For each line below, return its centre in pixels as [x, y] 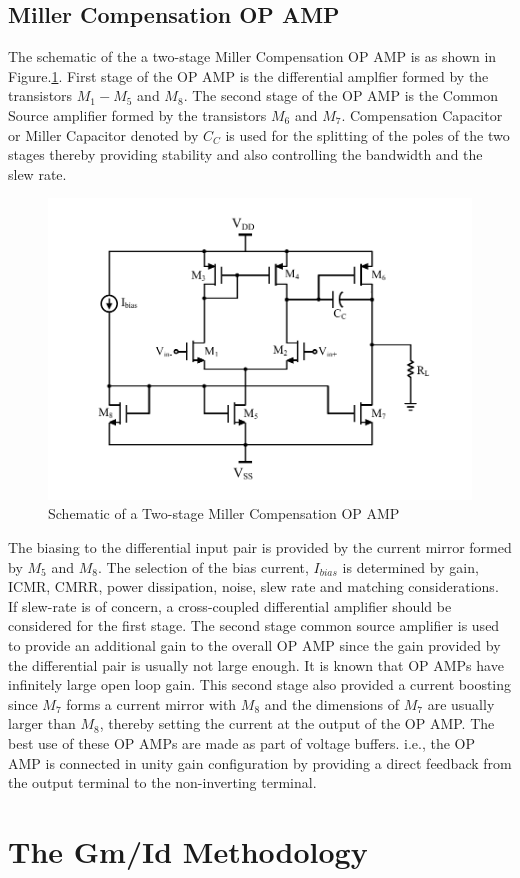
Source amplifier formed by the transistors [137, 114]
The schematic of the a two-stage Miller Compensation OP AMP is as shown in [252, 56]
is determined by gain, [410, 566]
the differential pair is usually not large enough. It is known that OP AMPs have [256, 664]
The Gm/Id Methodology [188, 850]
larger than [42, 723]
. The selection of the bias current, [203, 566]
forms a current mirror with [151, 703]
